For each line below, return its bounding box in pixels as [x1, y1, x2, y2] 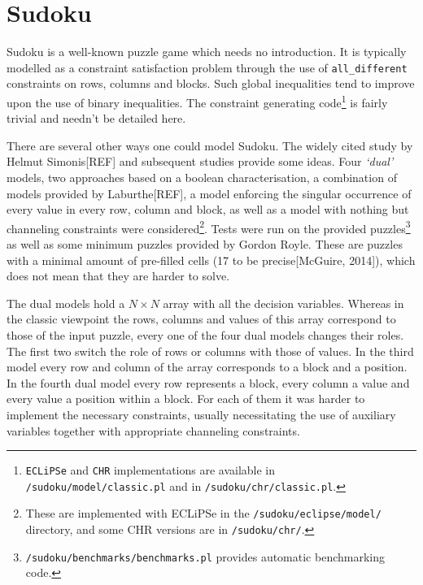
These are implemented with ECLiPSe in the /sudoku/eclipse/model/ [25, 505, 382, 522]
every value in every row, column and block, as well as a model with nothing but [7, 201, 409, 218]
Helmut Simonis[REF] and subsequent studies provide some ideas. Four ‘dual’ [7, 153, 394, 170]
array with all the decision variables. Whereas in [163, 294, 404, 311]
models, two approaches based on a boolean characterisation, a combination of [7, 169, 397, 185]
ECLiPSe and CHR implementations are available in [25, 461, 276, 479]
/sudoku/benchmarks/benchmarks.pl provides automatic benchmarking [25, 548, 386, 565]
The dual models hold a [7, 294, 125, 311]
